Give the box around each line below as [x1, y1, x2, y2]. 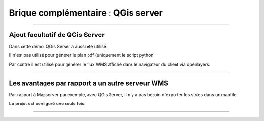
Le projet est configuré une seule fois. [9, 101, 86, 106]
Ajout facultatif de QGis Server [9, 31, 105, 39]
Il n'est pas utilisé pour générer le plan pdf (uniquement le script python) [9, 52, 155, 58]
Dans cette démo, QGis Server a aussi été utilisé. [9, 44, 108, 50]
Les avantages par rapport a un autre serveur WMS [9, 79, 169, 87]
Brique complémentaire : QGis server [9, 7, 163, 18]
